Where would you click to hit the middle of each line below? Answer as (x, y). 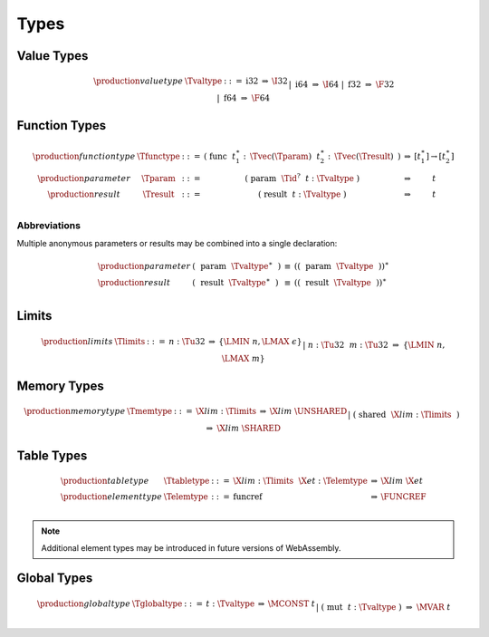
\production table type (105, 481)
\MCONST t (292, 603)
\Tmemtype (150, 411)
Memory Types (60, 386)
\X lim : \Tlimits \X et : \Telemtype (301, 481)
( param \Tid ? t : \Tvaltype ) (302, 178)
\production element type (111, 497)
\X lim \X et (402, 481)
